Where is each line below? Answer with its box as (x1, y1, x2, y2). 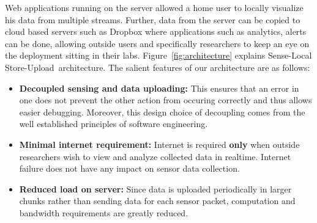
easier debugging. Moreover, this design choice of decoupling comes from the (19, 105, 305, 118)
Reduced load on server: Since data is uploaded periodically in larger (19, 182, 292, 195)
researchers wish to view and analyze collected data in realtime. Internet (19, 150, 291, 163)
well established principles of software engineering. (19, 117, 208, 130)
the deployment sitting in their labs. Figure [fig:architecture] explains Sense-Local (5, 49, 312, 62)
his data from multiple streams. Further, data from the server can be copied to (5, 13, 300, 26)
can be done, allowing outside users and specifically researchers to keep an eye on (5, 37, 310, 49)
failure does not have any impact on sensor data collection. (19, 162, 240, 175)
